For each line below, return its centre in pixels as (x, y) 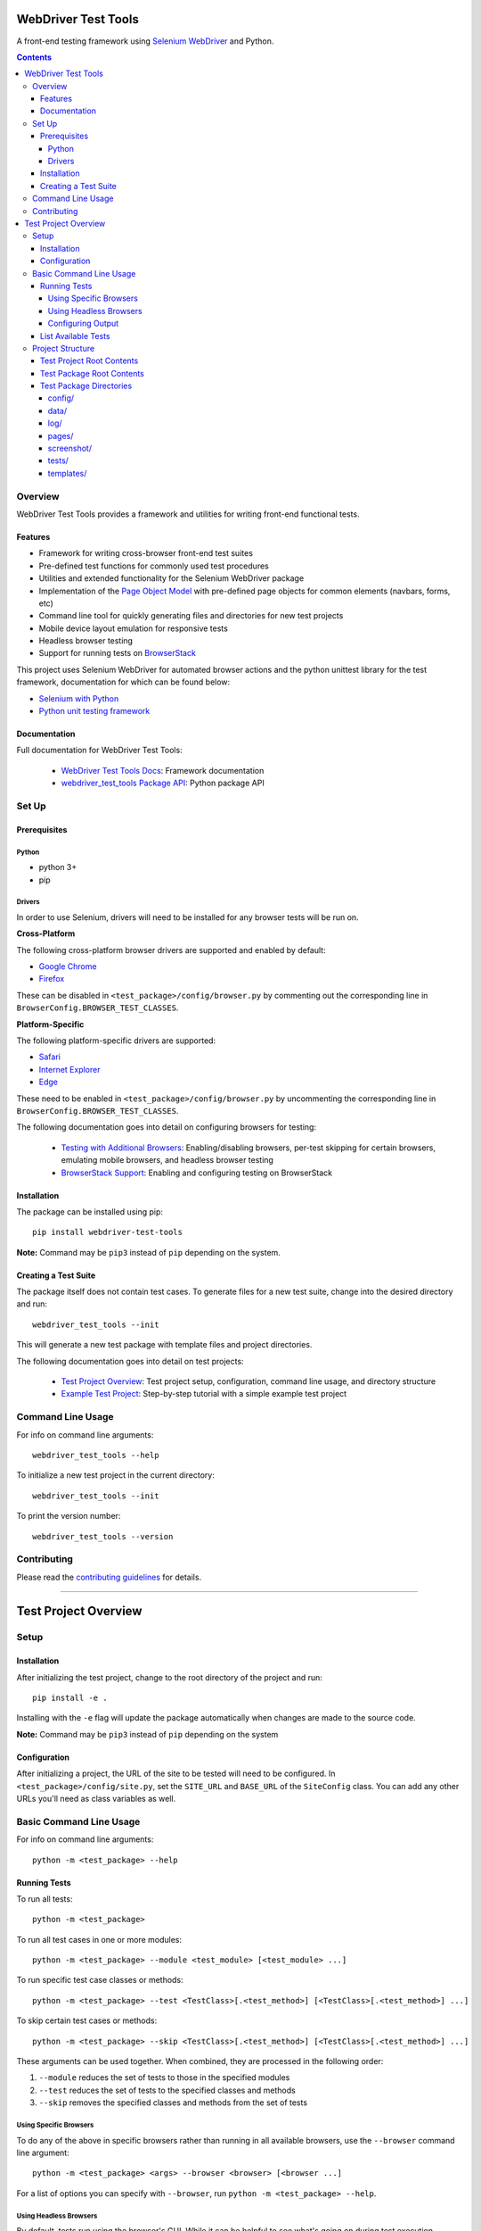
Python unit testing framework (94, 711)
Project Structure (64, 348)
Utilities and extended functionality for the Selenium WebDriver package (171, 578)
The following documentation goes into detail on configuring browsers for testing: (166, 1127)
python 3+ (58, 867)
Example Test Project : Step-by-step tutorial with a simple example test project (204, 1394)
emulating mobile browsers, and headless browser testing (167, 1160)
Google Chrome (68, 966)
